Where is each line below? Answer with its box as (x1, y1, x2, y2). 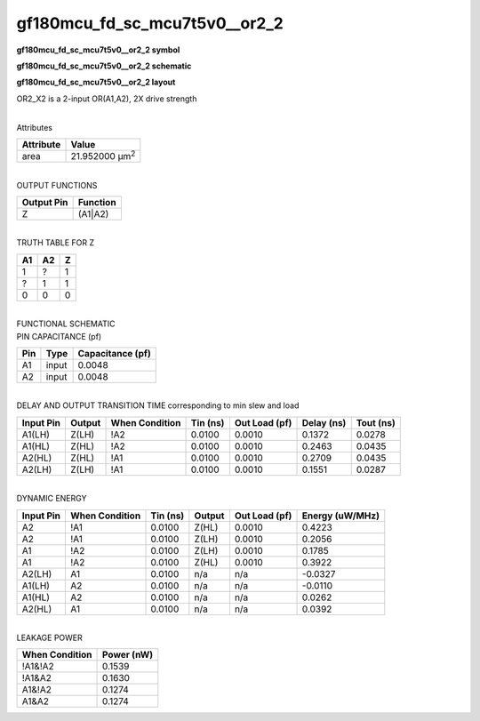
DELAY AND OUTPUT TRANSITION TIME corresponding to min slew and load (16, 400, 300, 411)
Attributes (16, 122, 53, 132)
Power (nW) (102, 649, 154, 661)
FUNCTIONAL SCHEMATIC (16, 318, 116, 329)
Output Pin (21, 196, 68, 208)
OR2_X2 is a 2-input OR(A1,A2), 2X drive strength (16, 93, 197, 104)
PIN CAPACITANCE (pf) (16, 331, 102, 341)
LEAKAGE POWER (16, 632, 84, 643)
